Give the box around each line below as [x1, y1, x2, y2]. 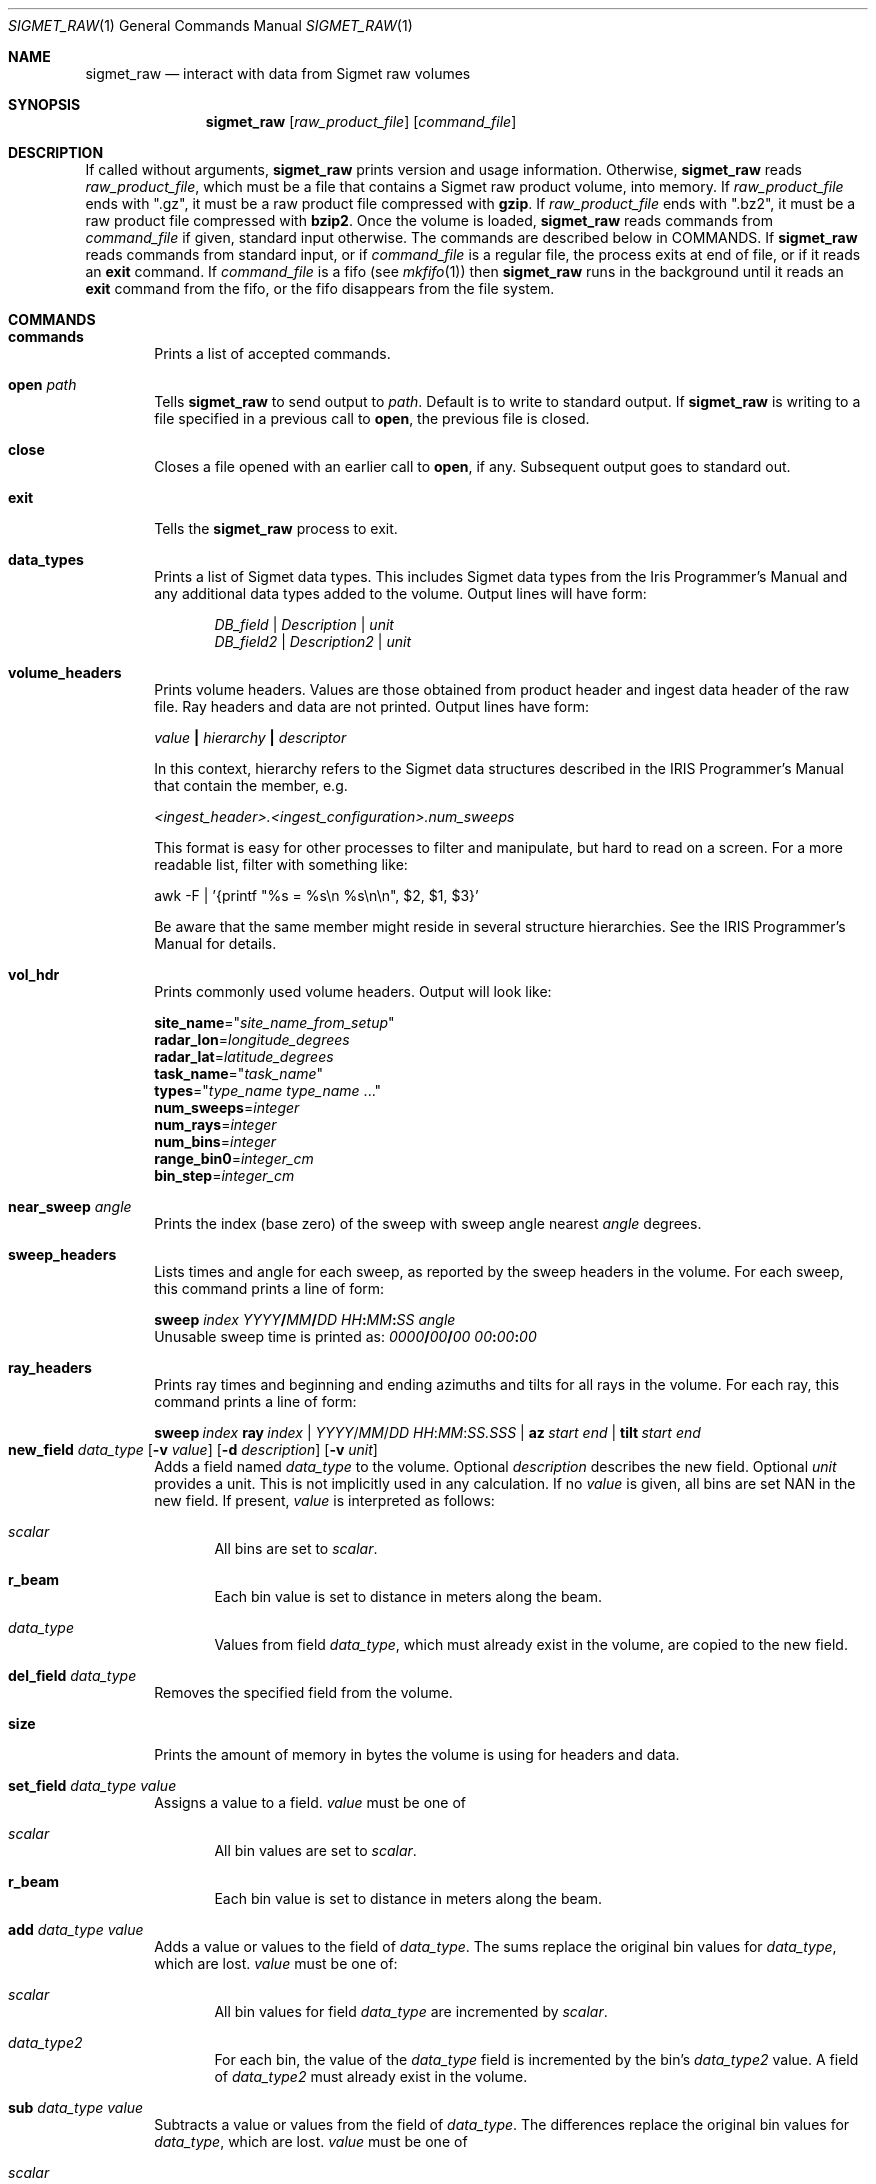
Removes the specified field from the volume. [154, 1684, 453, 1701]
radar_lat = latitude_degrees [154, 1048, 334, 1065]
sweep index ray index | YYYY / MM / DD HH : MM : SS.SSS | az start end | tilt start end [154, 1424, 701, 1441]
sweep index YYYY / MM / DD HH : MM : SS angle [154, 1311, 456, 1328]
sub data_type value [8, 2099, 144, 2116]
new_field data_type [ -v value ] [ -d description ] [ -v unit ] [8, 1441, 378, 1458]
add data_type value [8, 1921, 144, 1938]
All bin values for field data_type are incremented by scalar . [214, 2003, 608, 2020]
